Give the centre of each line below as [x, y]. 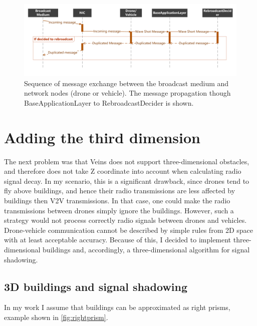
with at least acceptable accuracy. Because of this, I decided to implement [118, 240]
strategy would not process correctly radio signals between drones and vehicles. [125, 220]
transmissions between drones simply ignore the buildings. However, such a [119, 210]
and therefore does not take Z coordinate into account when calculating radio [123, 171]
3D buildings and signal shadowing [96, 286]
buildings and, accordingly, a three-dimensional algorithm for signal [146, 249]
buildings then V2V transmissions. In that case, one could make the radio [117, 200]
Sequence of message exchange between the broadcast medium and [126, 83]
